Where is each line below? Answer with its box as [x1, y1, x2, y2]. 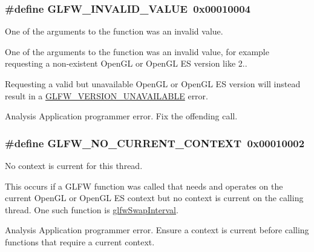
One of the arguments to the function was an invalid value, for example [5, 45, 269, 58]
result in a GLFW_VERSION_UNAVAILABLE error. [5, 89, 208, 102]
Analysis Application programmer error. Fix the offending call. [5, 110, 238, 122]
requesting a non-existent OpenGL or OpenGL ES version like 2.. [5, 57, 247, 70]
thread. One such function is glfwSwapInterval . [5, 203, 178, 216]
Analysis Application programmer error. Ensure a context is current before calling [5, 224, 309, 236]
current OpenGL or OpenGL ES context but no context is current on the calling [5, 191, 304, 204]
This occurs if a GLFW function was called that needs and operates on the [5, 179, 283, 192]
